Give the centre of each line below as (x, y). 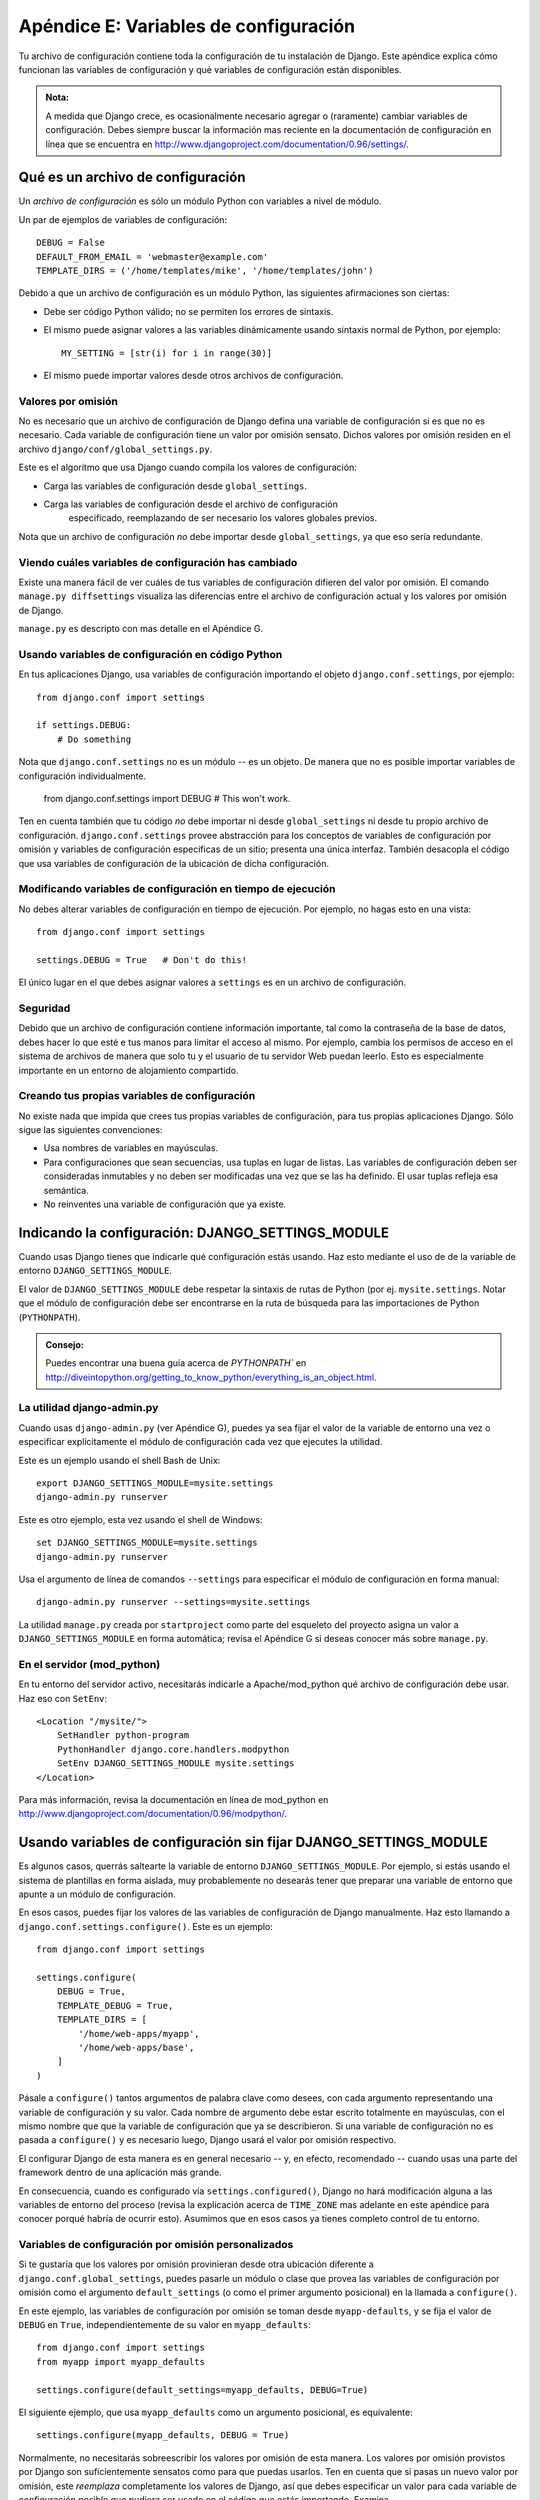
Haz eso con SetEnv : (63, 1698)
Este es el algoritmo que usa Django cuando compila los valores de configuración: (187, 467)
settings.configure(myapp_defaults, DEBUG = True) (163, 2435)
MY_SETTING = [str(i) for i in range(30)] (167, 353)
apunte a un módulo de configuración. (97, 1894)
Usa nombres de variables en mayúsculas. (131, 1148)
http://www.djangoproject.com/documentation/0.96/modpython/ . (153, 1814)
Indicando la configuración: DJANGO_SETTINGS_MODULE (204, 1232)
